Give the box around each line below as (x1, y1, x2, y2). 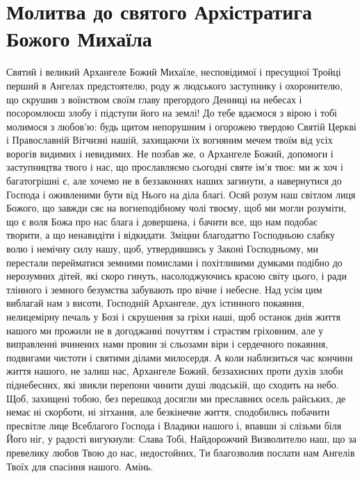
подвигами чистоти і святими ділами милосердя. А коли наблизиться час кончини (6, 350, 353, 364)
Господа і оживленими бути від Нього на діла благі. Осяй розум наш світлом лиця (6, 187, 356, 201)
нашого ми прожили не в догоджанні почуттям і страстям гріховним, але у (6, 323, 324, 337)
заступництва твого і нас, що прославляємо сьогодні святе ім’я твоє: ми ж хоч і (6, 160, 343, 174)
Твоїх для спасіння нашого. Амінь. (6, 459, 154, 473)
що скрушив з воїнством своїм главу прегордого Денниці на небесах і (6, 92, 302, 106)
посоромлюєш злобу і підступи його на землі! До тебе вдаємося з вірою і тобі (6, 105, 337, 120)
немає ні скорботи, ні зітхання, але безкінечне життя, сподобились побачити (6, 404, 330, 419)
